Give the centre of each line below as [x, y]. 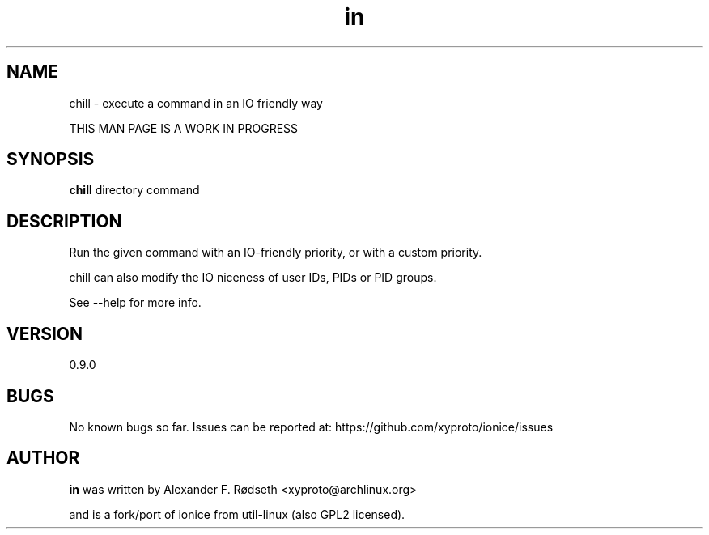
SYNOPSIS [51, 159]
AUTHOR [43, 458]
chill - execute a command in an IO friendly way [196, 103]
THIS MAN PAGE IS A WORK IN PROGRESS [184, 128]
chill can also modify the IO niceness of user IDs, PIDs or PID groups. [253, 278]
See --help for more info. [135, 303]
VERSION [45, 333]
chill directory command [134, 190]
